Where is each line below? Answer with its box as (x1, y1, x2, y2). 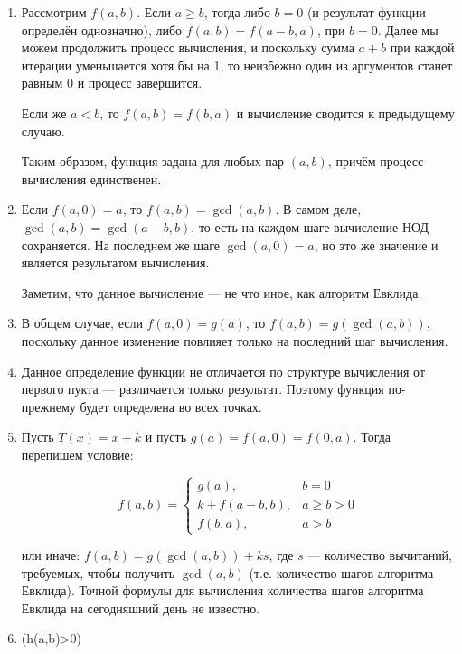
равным (21, 73, 63, 92)
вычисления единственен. (21, 169, 162, 188)
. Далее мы (377, 20, 438, 39)
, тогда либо (203, 3, 270, 21)
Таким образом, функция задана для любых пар (21, 152, 285, 171)
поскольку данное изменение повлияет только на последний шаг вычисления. (21, 331, 448, 350)
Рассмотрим (21, 3, 87, 21)
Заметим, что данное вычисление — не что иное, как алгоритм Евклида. (21, 283, 422, 302)
